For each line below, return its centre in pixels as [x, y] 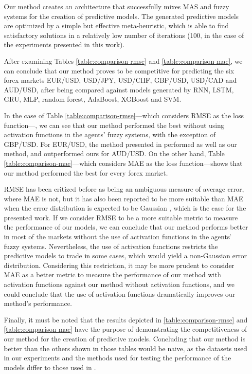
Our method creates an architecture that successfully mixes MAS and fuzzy [117, 6]
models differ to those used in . [50, 367]
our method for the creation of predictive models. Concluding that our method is [125, 338]
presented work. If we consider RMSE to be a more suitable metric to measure [121, 217]
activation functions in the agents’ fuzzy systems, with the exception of [110, 134]
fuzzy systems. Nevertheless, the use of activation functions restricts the [111, 246]
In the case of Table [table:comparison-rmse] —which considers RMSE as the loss [124, 115]
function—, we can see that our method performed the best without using [114, 125]
